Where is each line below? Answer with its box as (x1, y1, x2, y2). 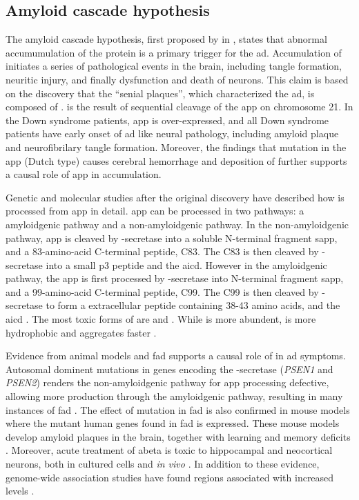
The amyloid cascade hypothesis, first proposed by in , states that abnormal (6, 32, 327, 46)
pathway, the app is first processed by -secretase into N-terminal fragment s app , (6, 271, 344, 286)
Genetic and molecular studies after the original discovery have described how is (6, 190, 345, 204)
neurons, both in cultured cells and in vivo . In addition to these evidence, (6, 457, 320, 471)
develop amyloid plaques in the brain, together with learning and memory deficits (6, 429, 351, 443)
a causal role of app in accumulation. (6, 167, 162, 181)
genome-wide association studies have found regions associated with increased (6, 470, 334, 484)
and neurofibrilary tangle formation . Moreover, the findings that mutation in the (6, 139, 347, 154)
